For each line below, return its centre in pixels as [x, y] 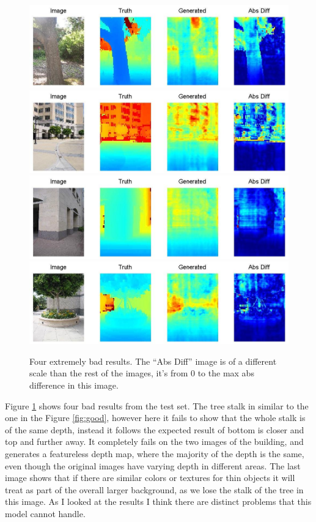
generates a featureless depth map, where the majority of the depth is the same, [155, 454]
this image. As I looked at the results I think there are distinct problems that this [158, 501]
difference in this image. [74, 385]
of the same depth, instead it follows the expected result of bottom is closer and [155, 429]
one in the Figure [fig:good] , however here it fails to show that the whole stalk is [155, 418]
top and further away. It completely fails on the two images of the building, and [154, 442]
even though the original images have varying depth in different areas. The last [153, 465]
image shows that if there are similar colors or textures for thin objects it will [150, 478]
